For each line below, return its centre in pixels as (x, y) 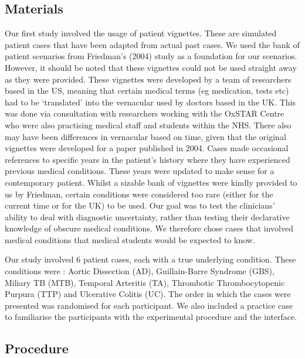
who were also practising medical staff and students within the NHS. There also (148, 125)
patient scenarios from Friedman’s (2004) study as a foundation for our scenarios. (151, 56)
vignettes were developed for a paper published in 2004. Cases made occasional (147, 148)
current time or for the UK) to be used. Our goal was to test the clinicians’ (140, 205)
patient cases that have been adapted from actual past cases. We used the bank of (152, 44)
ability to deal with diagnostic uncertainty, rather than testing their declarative (147, 216)
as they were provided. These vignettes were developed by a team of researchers (148, 79)
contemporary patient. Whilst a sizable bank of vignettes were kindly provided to (151, 182)
